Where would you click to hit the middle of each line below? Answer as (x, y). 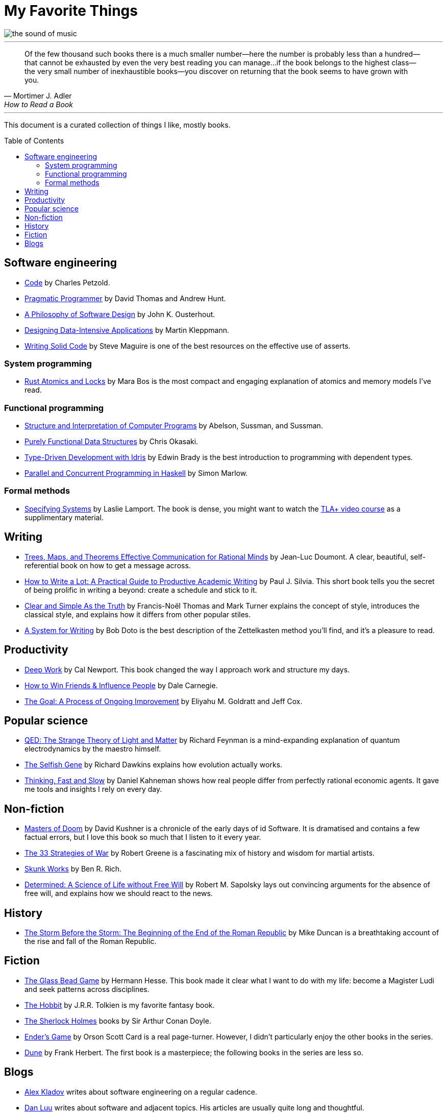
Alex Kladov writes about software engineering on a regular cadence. (141, 1092)
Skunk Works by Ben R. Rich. (73, 869)
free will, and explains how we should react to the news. (119, 893)
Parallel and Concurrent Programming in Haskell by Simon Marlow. (136, 473)
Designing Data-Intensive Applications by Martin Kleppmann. (127, 330)
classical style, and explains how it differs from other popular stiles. (138, 614)
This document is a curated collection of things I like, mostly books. (117, 125)
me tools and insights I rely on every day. (93, 789)
